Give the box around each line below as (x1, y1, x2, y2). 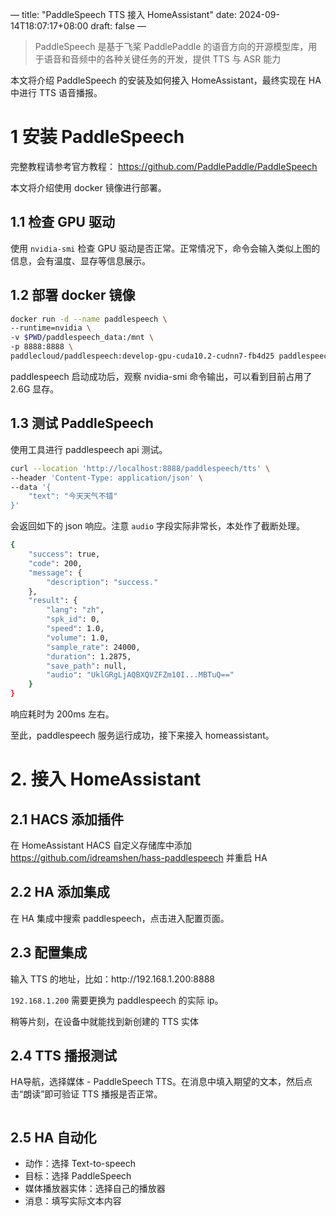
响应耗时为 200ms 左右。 (10, 708, 115, 720)
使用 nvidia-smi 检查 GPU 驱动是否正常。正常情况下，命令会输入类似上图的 (10, 242, 321, 254)
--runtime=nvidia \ (10, 323, 92, 333)
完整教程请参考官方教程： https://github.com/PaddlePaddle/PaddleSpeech (10, 160, 318, 172)
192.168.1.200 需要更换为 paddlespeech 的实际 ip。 (10, 994, 224, 1006)
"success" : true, (28, 549, 101, 559)
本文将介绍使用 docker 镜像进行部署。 (10, 181, 167, 193)
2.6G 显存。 (10, 383, 60, 395)
